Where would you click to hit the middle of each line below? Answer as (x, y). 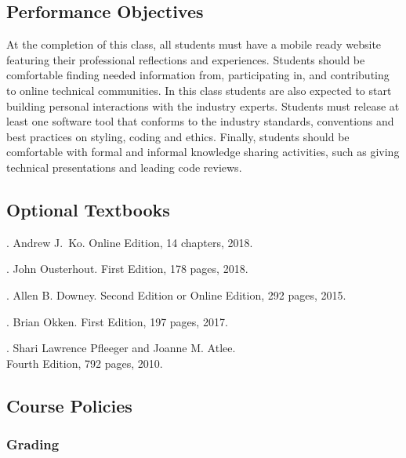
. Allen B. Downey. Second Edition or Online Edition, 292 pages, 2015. (176, 294)
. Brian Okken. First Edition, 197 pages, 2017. (117, 321)
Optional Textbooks (88, 209)
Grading (33, 444)
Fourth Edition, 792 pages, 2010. (85, 363)
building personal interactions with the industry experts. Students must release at (203, 105)
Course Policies (69, 405)
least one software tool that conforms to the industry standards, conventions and (200, 121)
